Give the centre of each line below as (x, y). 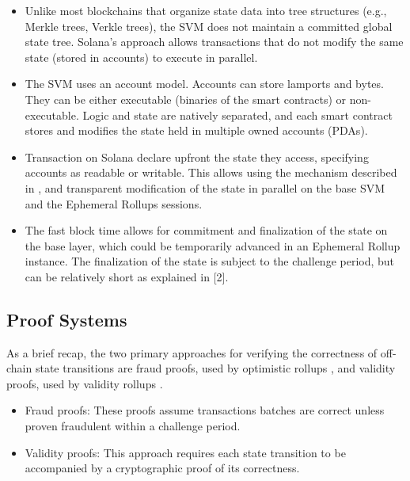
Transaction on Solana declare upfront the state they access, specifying (197, 157)
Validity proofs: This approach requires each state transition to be (185, 452)
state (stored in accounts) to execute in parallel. (141, 57)
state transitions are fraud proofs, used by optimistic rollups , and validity (215, 368)
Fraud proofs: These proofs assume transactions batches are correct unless (205, 410)
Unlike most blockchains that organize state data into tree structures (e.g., (206, 10)
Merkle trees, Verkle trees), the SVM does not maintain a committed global (209, 26)
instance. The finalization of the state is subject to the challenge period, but (210, 261)
